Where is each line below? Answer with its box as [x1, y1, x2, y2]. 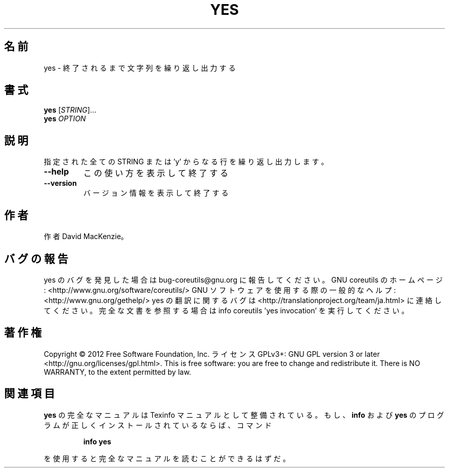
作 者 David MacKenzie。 [44, 232, 128, 241]
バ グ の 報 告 [4, 252, 68, 265]
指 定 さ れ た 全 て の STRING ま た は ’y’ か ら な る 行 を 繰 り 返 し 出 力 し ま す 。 [44, 157, 329, 166]
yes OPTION [44, 114, 86, 123]
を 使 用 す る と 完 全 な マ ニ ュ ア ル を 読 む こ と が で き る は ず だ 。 [44, 454, 290, 463]
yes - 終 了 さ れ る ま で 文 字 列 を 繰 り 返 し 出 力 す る [44, 63, 236, 72]
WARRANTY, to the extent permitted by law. [44, 367, 191, 376]
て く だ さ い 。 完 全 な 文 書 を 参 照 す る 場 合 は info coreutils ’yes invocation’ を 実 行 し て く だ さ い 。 [44, 306, 409, 315]
